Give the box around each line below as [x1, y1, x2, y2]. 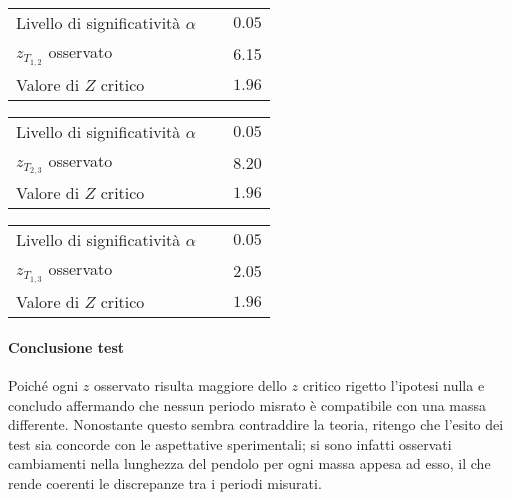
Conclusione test [8, 336, 125, 357]
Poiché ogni [8, 374, 79, 395]
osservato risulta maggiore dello [94, 374, 287, 395]
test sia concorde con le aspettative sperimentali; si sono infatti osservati [8, 433, 452, 454]
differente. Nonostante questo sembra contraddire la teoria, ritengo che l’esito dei [8, 414, 504, 435]
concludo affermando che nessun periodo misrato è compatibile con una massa [8, 394, 487, 415]
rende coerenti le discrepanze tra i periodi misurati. [8, 472, 322, 493]
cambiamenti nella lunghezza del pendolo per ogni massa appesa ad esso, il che [8, 453, 491, 474]
